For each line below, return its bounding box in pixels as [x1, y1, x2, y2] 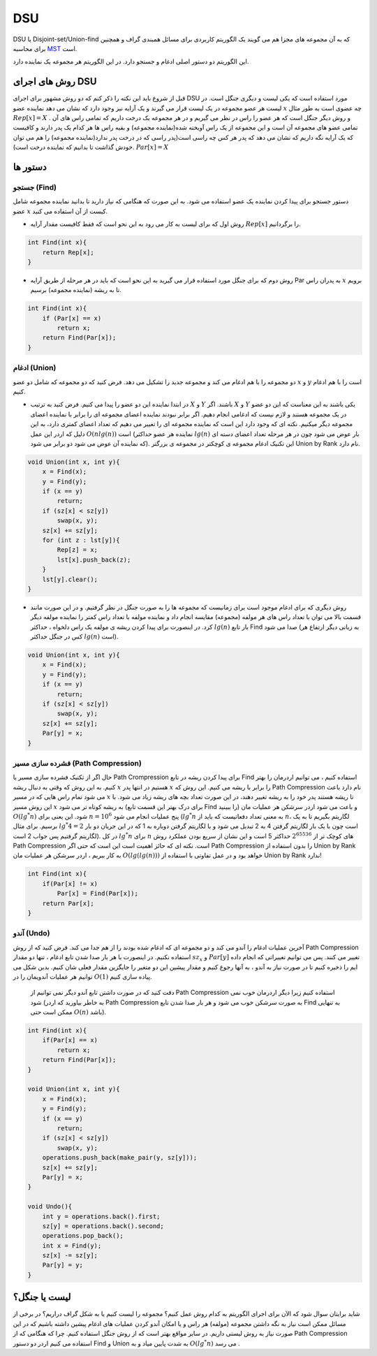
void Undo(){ [27, 1202, 73, 1211]
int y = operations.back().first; [42, 1212, 161, 1220]
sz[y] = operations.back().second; [42, 1222, 164, 1230]
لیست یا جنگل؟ [13, 1291, 71, 1303]
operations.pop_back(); [42, 1232, 124, 1240]
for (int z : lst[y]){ [42, 537, 120, 544]
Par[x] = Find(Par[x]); [57, 889, 139, 898]
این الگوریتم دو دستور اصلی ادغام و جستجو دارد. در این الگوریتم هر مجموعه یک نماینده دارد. [13, 57, 249, 66]
